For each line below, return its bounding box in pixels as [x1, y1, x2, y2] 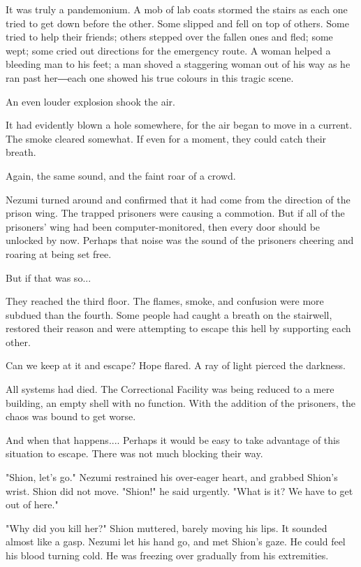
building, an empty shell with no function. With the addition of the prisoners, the [6, 395, 355, 410]
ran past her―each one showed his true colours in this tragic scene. [6, 70, 294, 85]
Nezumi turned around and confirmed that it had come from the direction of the [6, 192, 351, 206]
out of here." [6, 497, 59, 512]
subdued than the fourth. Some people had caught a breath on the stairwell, [6, 307, 332, 322]
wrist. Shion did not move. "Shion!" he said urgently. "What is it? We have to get [6, 483, 353, 498]
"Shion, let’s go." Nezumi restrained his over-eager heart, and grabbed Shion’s [6, 470, 338, 485]
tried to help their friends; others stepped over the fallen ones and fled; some [6, 29, 333, 44]
